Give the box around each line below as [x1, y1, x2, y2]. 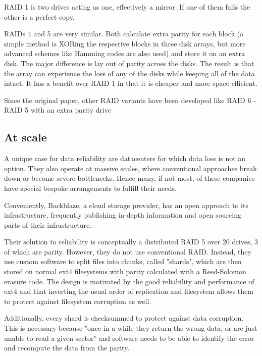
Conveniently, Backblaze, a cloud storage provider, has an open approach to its [4, 199, 248, 210]
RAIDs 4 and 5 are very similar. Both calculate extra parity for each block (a [4, 28, 244, 39]
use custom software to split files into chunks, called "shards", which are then [4, 256, 242, 267]
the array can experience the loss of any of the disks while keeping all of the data [4, 68, 255, 78]
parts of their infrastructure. [4, 219, 92, 230]
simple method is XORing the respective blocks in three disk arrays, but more [4, 38, 246, 48]
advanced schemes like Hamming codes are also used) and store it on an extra [4, 48, 245, 59]
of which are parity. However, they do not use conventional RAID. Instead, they [4, 246, 251, 257]
